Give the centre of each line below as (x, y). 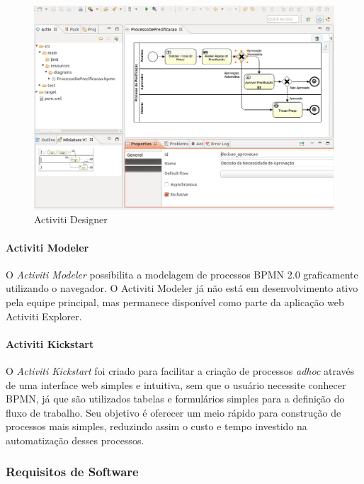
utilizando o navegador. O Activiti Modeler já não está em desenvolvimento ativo (182, 288)
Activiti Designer (71, 219)
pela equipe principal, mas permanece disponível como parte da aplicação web (175, 302)
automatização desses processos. (75, 440)
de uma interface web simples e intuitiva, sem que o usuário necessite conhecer (176, 384)
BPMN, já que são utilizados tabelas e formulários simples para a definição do (175, 399)
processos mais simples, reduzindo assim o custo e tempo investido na (157, 426)
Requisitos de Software (72, 472)
